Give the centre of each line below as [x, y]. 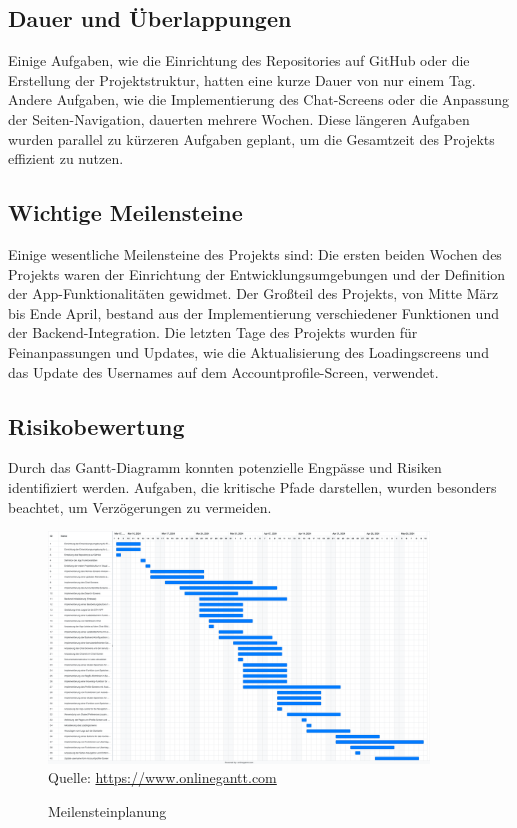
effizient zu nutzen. [66, 158]
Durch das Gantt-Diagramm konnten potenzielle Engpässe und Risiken [225, 467]
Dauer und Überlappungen [150, 18]
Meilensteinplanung [107, 810]
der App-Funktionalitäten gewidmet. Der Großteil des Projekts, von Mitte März [253, 293]
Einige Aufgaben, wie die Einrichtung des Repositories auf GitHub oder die [239, 60]
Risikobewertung [96, 425]
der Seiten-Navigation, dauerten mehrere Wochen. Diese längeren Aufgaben [239, 118]
